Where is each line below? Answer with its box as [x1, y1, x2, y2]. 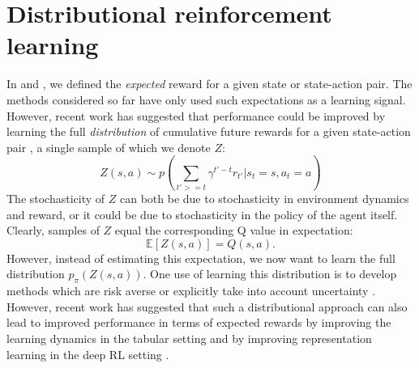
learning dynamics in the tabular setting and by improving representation [6, 329, 372, 346]
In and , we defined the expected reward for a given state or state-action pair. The [6, 75, 413, 92]
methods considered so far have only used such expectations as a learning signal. [6, 91, 406, 108]
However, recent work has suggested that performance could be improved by [6, 107, 386, 124]
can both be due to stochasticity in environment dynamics [119, 190, 409, 206]
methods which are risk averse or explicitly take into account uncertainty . [6, 282, 376, 299]
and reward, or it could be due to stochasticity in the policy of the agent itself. [6, 205, 398, 222]
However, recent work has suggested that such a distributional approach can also [6, 298, 408, 315]
